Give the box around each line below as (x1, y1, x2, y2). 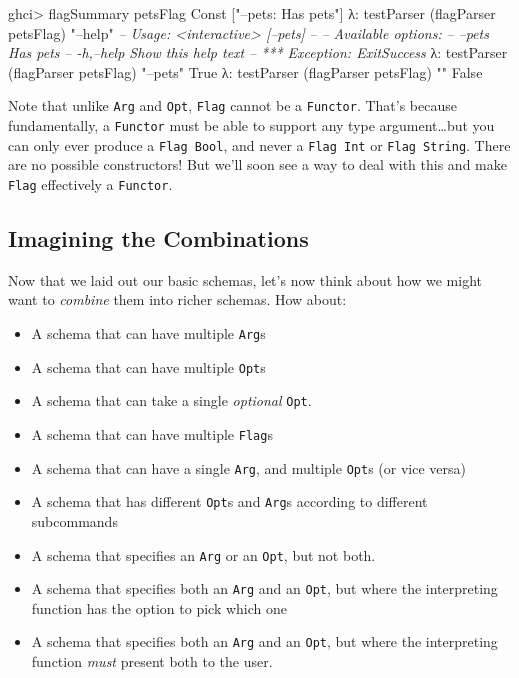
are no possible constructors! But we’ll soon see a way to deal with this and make (8, 154, 507, 175)
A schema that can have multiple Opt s (31, 356, 266, 377)
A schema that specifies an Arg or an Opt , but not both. (31, 544, 376, 565)
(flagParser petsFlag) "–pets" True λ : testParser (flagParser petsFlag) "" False (8, 61, 483, 82)
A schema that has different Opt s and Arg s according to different (31, 491, 428, 512)
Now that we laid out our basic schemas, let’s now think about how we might (8, 269, 482, 290)
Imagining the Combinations (8, 222, 309, 253)
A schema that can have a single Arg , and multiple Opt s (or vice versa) (31, 457, 466, 478)
